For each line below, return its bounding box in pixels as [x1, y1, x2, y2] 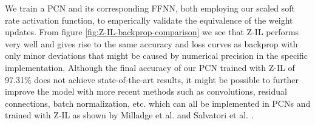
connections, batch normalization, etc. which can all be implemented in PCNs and [5, 96, 311, 109]
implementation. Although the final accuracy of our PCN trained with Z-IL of [5, 61, 295, 73]
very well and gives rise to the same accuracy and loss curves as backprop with [5, 37, 298, 50]
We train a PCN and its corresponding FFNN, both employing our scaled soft [5, 2, 295, 14]
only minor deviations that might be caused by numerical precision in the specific [5, 49, 308, 62]
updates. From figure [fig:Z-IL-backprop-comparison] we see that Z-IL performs [5, 25, 299, 38]
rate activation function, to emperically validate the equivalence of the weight [5, 13, 293, 26]
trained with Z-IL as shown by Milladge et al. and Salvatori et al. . [5, 109, 254, 121]
